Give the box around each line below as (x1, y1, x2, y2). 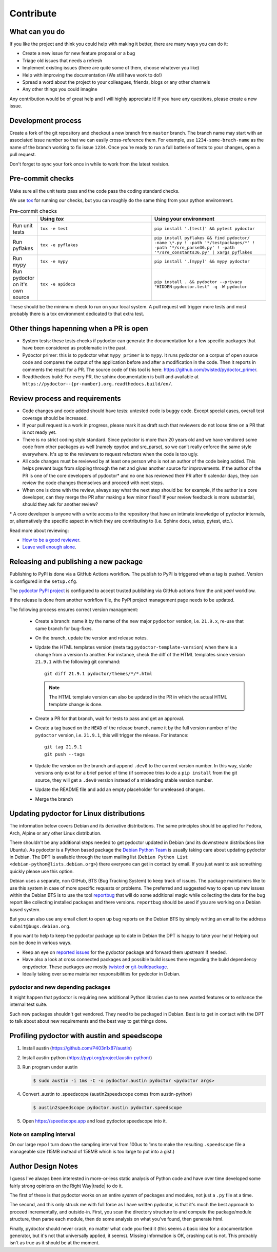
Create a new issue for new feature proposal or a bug (22, 50, 135, 57)
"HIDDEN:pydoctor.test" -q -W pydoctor (154, 284, 248, 289)
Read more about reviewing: (9, 527, 69, 533)
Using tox (40, 215, 64, 222)
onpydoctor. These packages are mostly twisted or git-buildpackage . (22, 964, 169, 970)
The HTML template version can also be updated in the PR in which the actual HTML (49, 694, 228, 700)
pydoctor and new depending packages (9, 983, 111, 990)
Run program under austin (22, 1064, 78, 1070)
